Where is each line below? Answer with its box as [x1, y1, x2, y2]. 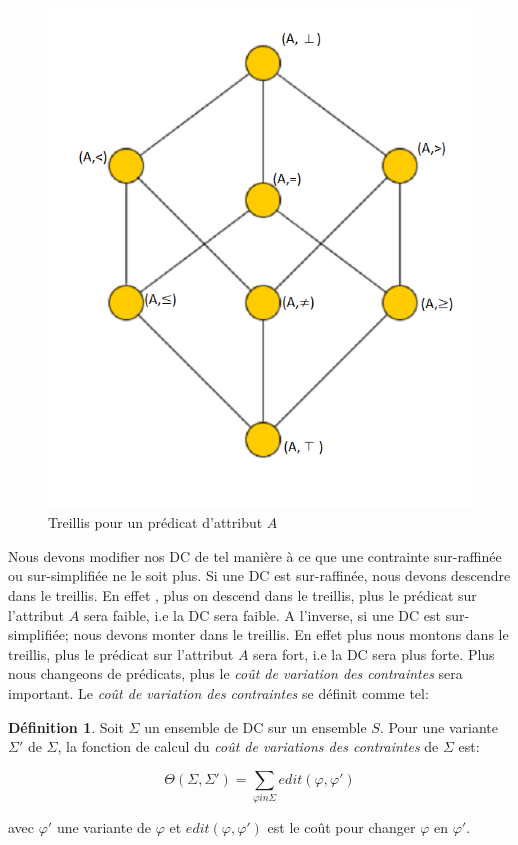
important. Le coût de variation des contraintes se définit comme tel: [8, 682, 429, 703]
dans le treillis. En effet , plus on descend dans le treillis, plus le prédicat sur [8, 585, 477, 605]
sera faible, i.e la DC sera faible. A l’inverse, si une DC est [83, 604, 441, 625]
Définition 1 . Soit [8, 716, 124, 737]
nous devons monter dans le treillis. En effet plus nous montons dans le [73, 624, 509, 645]
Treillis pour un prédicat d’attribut [48, 512, 263, 533]
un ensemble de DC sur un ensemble [144, 716, 367, 737]
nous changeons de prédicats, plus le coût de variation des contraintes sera [8, 663, 463, 684]
